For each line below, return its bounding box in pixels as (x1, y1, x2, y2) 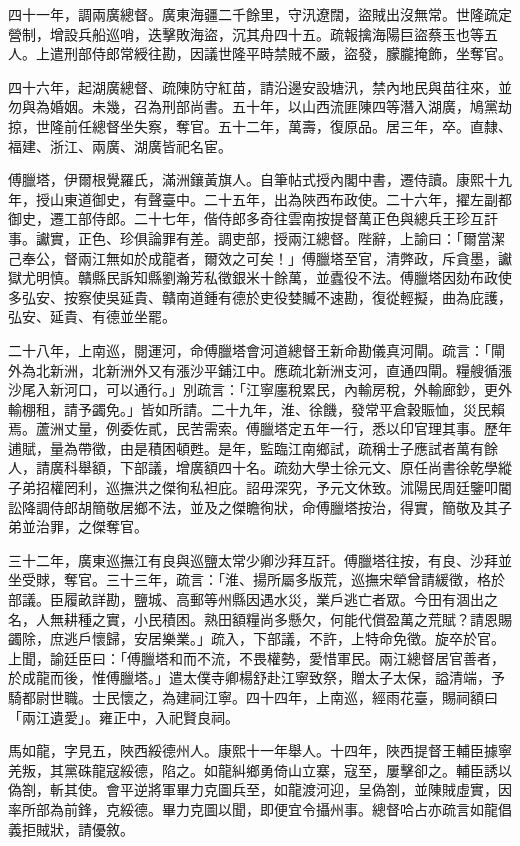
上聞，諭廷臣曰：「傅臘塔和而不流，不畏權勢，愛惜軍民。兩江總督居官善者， (8, 647, 505, 668)
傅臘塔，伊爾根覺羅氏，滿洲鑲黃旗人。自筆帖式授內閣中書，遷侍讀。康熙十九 (8, 169, 512, 190)
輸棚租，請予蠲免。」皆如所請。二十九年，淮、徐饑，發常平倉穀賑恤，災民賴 (8, 398, 505, 419)
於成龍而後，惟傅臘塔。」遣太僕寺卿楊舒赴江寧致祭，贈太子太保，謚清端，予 (8, 667, 505, 688)
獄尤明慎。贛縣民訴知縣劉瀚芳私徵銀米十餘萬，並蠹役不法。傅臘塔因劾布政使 (8, 267, 512, 288)
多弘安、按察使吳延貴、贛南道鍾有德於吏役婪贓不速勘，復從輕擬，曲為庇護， (8, 286, 512, 307)
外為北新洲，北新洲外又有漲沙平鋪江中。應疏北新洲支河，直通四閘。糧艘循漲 (8, 359, 512, 380)
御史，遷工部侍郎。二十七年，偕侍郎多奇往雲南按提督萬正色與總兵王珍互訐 (8, 208, 498, 229)
